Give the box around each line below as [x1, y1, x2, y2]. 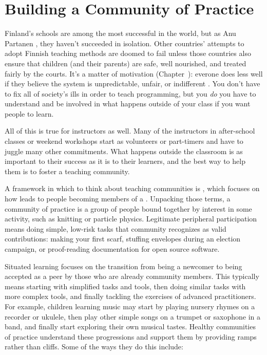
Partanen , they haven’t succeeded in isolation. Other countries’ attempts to [5, 38, 244, 48]
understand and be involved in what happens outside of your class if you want [5, 98, 251, 109]
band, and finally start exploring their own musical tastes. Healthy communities [5, 321, 256, 332]
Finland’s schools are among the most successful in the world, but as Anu [5, 28, 236, 39]
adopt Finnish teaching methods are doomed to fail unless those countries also [5, 48, 251, 59]
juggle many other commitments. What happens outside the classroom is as [5, 145, 243, 156]
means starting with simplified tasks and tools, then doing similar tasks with [5, 281, 246, 291]
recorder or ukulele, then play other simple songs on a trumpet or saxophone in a [5, 311, 260, 322]
